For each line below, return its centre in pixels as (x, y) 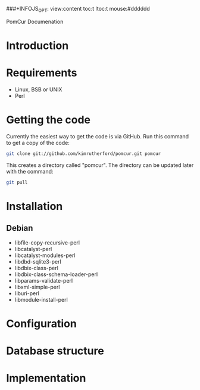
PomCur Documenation (35, 21)
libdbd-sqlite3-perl (38, 261)
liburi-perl (27, 293)
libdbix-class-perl (36, 268)
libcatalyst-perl (33, 249)
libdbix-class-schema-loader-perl (56, 274)
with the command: (30, 171)
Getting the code (49, 120)
